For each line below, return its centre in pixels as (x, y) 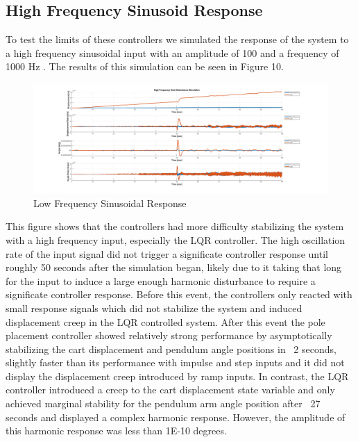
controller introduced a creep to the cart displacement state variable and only (170, 390)
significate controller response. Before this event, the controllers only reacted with (179, 294)
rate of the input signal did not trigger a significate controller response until (167, 253)
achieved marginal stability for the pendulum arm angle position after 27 (163, 403)
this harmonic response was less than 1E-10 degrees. (116, 431)
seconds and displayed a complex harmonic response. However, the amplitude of (176, 417)
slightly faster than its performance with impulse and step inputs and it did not (175, 362)
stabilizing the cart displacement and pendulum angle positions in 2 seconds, (171, 349)
